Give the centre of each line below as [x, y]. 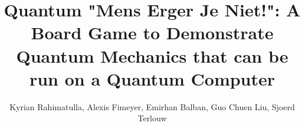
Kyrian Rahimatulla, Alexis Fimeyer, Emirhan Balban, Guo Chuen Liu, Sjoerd [152, 106]
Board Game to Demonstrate [152, 33]
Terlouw [152, 118]
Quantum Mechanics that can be [152, 55]
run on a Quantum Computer [152, 78]
